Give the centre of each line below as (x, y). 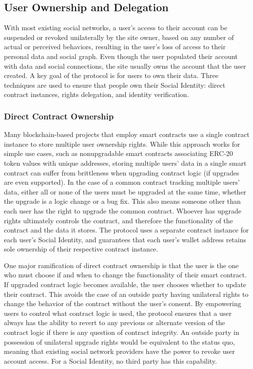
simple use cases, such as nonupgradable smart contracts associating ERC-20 (118, 153)
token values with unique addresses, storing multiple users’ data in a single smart (125, 163)
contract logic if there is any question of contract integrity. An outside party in (122, 332)
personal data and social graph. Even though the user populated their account (121, 56)
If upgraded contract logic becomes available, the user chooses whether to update (125, 284)
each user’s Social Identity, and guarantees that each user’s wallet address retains (125, 239)
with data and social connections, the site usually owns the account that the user (125, 66)
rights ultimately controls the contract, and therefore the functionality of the (118, 220)
